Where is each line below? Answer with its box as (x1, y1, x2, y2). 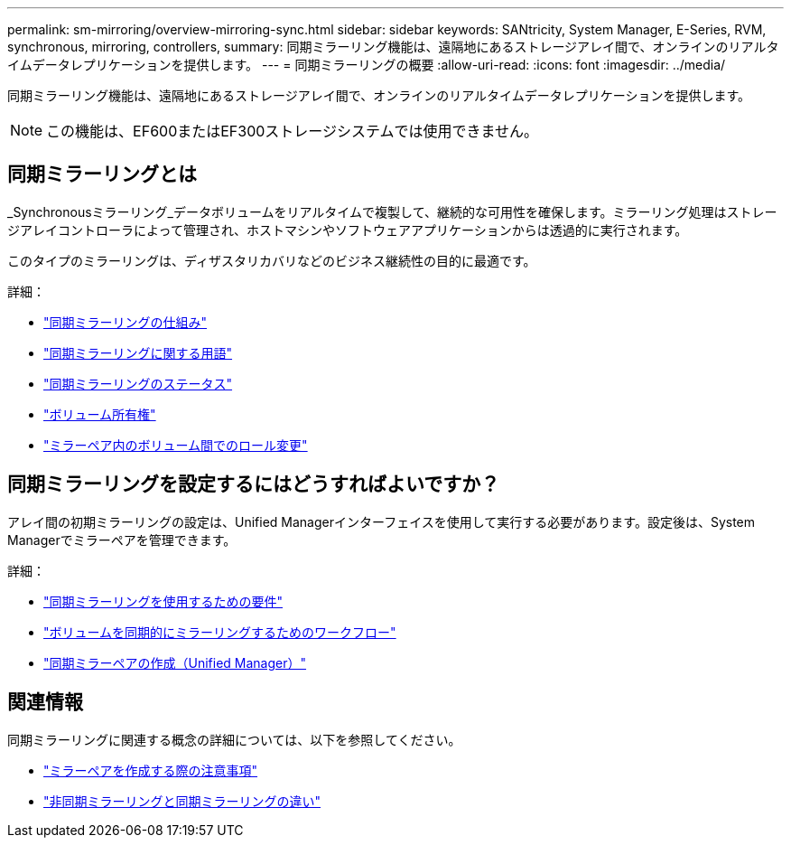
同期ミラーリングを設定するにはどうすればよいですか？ (7, 473, 500, 496)
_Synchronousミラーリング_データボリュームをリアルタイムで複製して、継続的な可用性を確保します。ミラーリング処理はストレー (7, 203, 777, 220)
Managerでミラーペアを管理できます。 (7, 531, 237, 548)
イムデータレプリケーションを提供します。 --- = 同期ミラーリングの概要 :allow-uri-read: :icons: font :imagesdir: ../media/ (7, 57, 726, 72)
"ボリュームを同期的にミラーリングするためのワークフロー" (43, 624, 396, 640)
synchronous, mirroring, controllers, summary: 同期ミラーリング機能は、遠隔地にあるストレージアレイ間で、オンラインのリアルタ (7, 39, 779, 54)
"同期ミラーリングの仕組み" (43, 314, 208, 330)
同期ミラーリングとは (7, 163, 197, 186)
